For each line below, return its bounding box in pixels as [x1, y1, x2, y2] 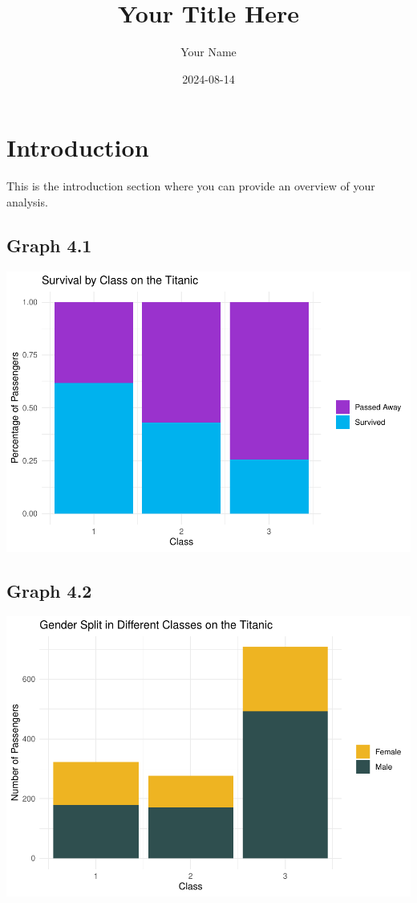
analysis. [6, 193, 48, 210]
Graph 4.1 [6, 232, 92, 257]
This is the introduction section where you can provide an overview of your [6, 178, 375, 194]
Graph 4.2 [6, 578, 92, 603]
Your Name [180, 43, 237, 60]
